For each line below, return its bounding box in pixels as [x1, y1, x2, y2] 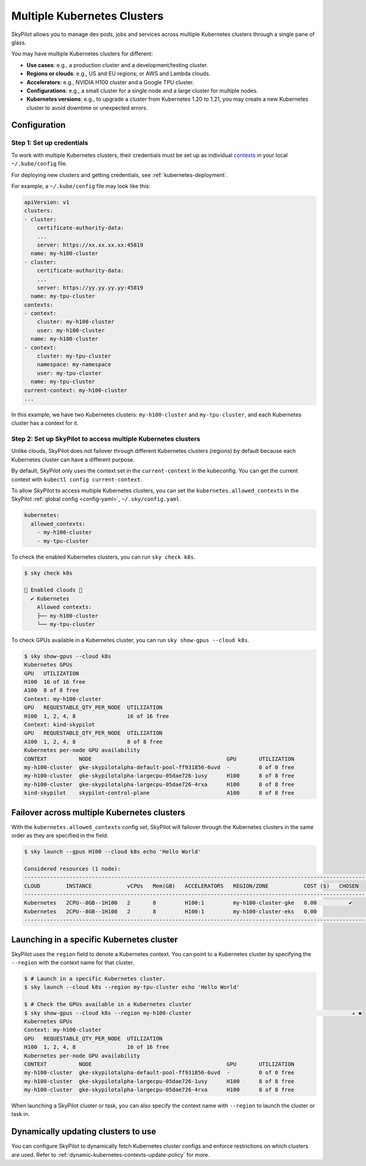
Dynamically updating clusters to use [11, 1126, 157, 1137]
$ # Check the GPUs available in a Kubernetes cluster [24, 1001, 192, 1008]
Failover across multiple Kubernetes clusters [11, 807, 185, 817]
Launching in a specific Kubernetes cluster [11, 934, 178, 944]
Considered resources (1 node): [24, 865, 121, 872]
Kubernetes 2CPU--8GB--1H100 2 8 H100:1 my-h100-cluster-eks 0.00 [24, 908, 317, 915]
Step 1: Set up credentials [11, 139, 88, 147]
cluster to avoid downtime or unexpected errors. [26, 104, 148, 111]
